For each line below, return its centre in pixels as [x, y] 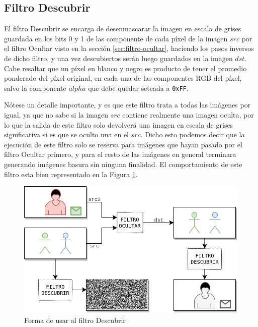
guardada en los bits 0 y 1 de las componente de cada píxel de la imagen [116, 38]
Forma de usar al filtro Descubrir [75, 320]
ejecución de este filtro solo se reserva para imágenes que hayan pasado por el [123, 144]
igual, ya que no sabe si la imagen [56, 115]
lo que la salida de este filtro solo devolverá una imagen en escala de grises [119, 124]
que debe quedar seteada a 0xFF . [138, 88]
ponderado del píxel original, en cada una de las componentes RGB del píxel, [123, 78]
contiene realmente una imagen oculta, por [188, 115]
